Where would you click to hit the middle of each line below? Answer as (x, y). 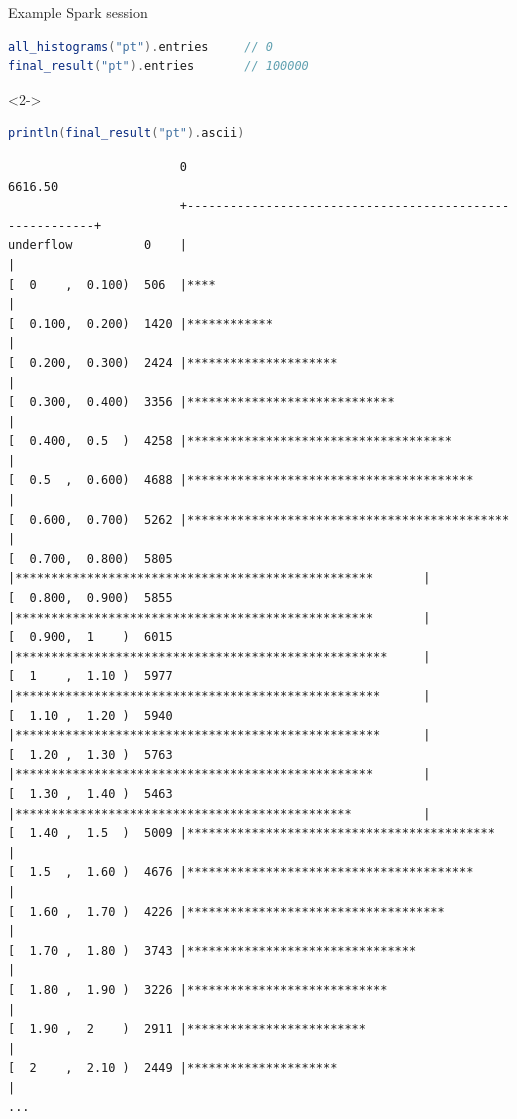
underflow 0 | (97, 245)
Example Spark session (78, 12)
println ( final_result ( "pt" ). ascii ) (126, 133)
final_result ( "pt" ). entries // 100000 (158, 66)
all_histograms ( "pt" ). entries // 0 (140, 46)
